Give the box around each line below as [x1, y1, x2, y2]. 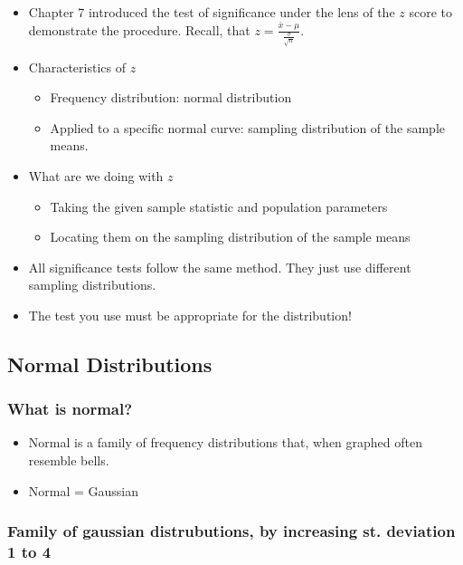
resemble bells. [28, 451, 109, 470]
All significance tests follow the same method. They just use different [28, 257, 411, 276]
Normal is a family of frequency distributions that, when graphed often [28, 433, 423, 452]
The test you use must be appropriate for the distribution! [28, 305, 352, 324]
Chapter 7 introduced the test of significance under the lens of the [28, 3, 395, 21]
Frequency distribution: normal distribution [50, 88, 292, 107]
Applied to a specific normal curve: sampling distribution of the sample [50, 118, 445, 137]
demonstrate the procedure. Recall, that [28, 20, 250, 39]
